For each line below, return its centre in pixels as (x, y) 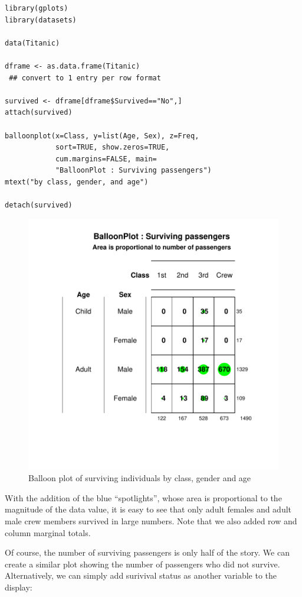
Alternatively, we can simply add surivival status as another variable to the (141, 575)
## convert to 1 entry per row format (85, 78)
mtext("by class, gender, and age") (77, 182)
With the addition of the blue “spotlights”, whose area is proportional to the (143, 497)
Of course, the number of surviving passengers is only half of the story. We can (147, 552)
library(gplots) (37, 8)
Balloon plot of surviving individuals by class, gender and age (140, 478)
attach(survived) (39, 113)
